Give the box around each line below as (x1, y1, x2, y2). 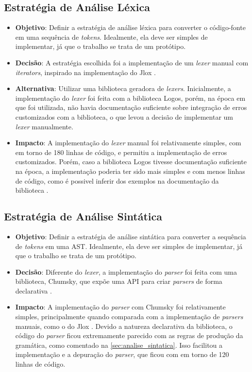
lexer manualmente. (15, 121, 73, 131)
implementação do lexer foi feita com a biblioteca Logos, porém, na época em (15, 93, 246, 103)
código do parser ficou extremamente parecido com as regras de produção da (15, 330, 243, 341)
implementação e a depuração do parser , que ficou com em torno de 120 (15, 349, 229, 359)
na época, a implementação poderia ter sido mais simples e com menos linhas (15, 166, 245, 176)
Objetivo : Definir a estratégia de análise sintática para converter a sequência (15, 231, 246, 241)
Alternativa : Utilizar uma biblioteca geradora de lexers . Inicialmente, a (15, 83, 231, 93)
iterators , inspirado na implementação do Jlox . (15, 67, 156, 77)
